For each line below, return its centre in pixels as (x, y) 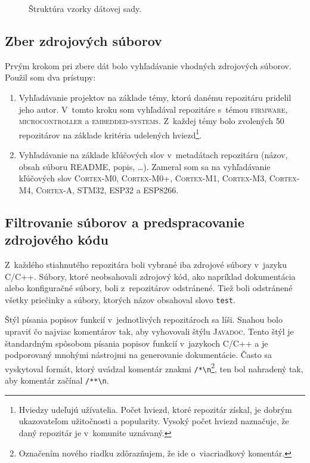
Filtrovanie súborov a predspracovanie (125, 222)
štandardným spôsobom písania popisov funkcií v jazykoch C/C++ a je (137, 343)
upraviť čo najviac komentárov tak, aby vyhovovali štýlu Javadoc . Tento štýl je (149, 331)
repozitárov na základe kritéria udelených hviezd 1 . (110, 134)
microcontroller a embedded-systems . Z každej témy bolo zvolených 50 (151, 121)
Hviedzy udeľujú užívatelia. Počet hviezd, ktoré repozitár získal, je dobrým (155, 409)
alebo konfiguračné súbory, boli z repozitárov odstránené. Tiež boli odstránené (149, 288)
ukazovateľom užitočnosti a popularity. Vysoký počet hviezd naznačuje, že (154, 421)
